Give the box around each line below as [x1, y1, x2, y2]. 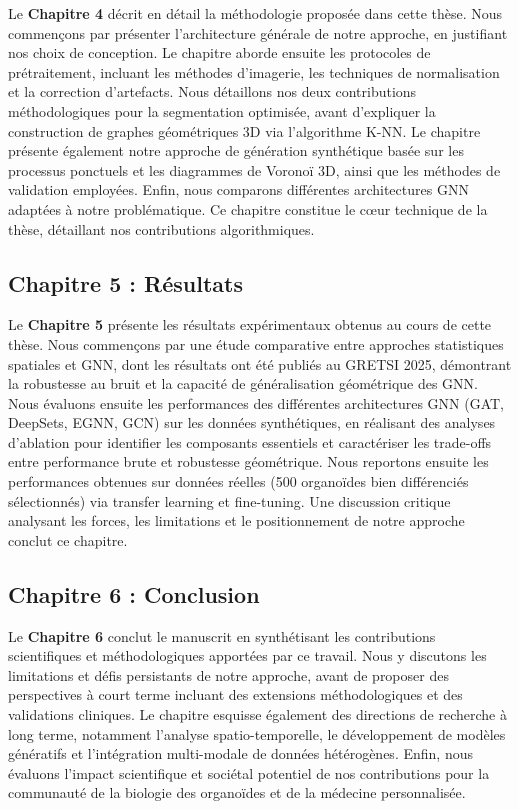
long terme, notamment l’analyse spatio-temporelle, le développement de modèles [8, 723, 506, 744]
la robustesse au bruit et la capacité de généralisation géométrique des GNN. [8, 373, 478, 394]
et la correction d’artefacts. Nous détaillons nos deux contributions [8, 81, 417, 102]
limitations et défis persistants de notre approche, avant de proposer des [8, 664, 449, 685]
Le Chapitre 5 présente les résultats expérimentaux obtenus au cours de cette [8, 314, 492, 335]
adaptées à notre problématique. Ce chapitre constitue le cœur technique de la [8, 198, 488, 219]
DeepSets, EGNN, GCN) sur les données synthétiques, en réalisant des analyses [8, 412, 496, 433]
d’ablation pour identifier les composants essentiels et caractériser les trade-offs [8, 431, 492, 452]
